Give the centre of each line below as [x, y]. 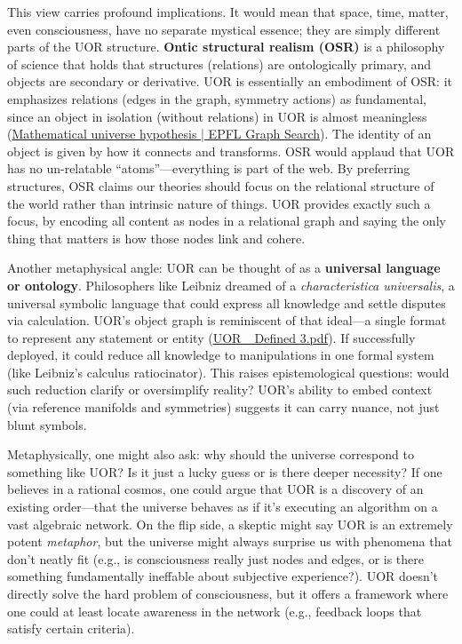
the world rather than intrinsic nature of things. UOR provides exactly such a [219, 203]
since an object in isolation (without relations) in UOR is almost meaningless [217, 116]
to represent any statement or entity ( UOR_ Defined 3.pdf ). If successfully [211, 337]
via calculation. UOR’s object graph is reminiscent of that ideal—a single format [227, 320]
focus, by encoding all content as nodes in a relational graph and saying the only [227, 221]
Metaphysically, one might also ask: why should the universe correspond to [211, 454]
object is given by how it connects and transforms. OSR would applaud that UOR [231, 151]
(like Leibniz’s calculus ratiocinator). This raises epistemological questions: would [228, 372]
